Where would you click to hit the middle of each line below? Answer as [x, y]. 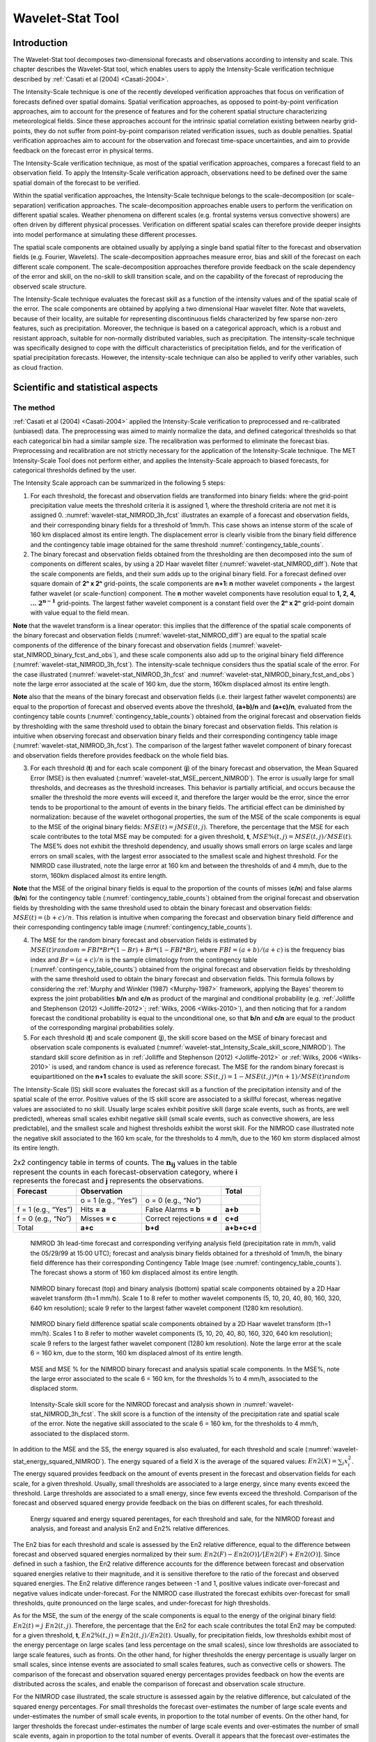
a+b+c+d [241, 1228]
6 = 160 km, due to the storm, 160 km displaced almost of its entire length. [136, 1353]
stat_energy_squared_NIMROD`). [60, 1461]
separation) [29, 205]
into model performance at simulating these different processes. [105, 234]
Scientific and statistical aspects [85, 387]
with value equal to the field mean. [80, 612]
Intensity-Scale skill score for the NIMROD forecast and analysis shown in [136, 1404]
